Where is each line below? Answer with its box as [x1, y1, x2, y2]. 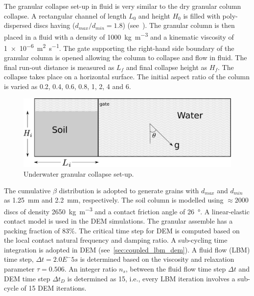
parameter [4, 264, 35, 274]
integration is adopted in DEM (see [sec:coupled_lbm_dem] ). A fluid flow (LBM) [4, 244, 250, 254]
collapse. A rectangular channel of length [4, 10, 127, 21]
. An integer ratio [64, 264, 117, 274]
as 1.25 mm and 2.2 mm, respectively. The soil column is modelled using [4, 195, 224, 205]
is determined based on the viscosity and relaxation [80, 254, 234, 264]
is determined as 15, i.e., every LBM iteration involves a [67, 273, 235, 283]
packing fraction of [4, 225, 60, 235]
